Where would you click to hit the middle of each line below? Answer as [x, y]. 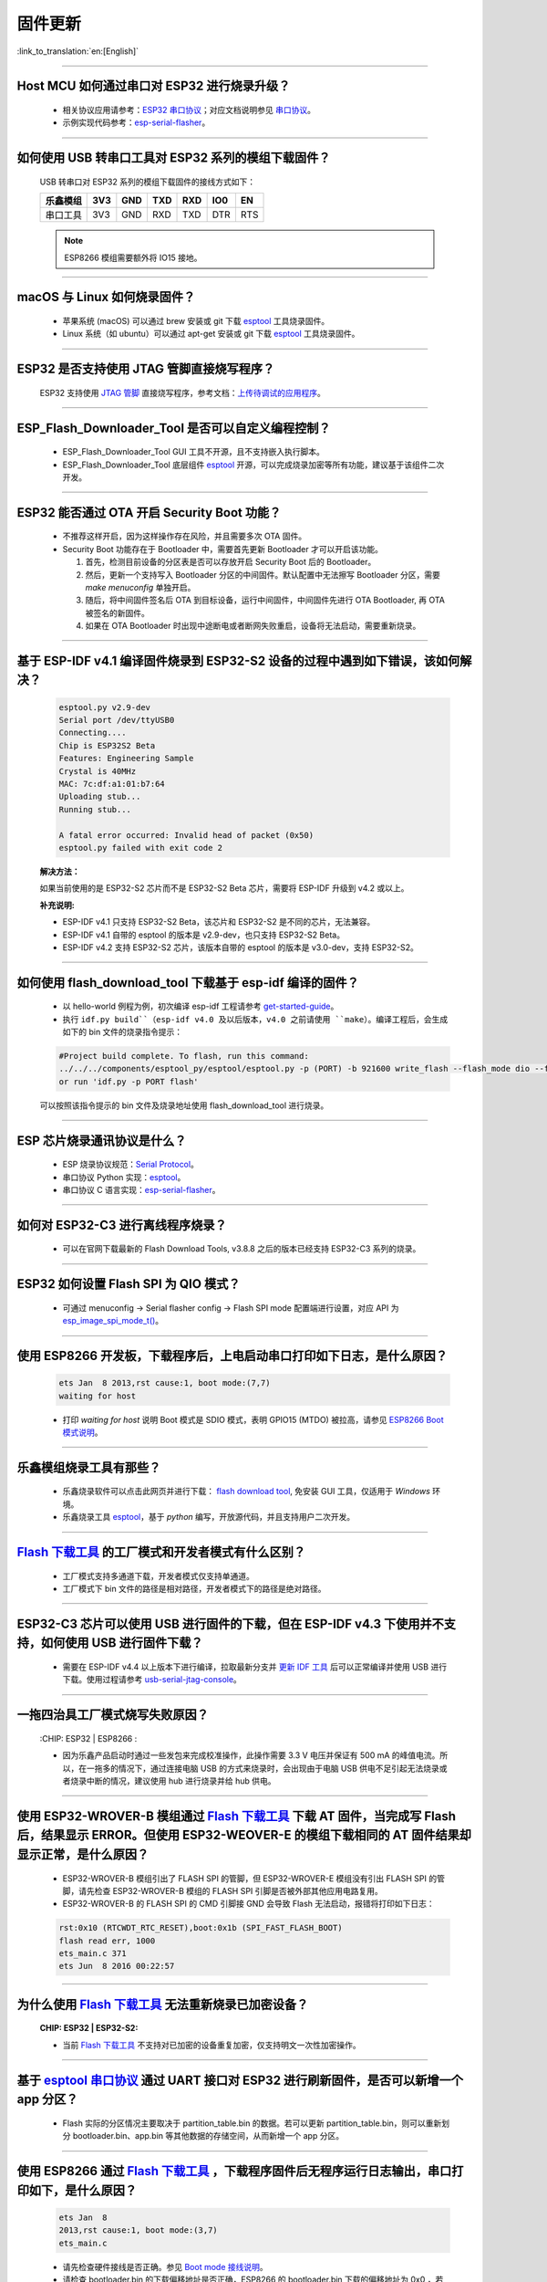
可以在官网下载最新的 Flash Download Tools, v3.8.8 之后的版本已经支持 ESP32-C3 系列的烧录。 [242, 1249]
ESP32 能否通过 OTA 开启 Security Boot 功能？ [149, 513]
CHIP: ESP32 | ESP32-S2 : [89, 2028]
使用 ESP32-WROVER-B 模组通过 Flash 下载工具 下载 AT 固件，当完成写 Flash [236, 1816]
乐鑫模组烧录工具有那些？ [89, 1467]
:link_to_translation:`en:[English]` [78, 51]
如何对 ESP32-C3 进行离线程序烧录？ [122, 1225]
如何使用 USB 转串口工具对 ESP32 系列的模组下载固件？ [174, 158]
